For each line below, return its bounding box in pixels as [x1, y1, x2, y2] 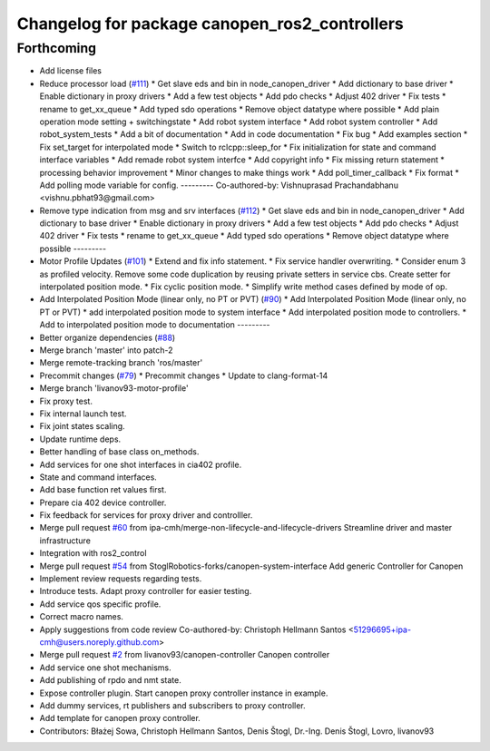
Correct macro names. [39, 611, 124, 622]
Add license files [39, 65, 102, 76]
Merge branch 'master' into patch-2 [39, 345, 173, 356]
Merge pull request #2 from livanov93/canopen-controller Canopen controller [39, 649, 330, 660]
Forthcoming [16, 40, 97, 56]
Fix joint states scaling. [39, 421, 126, 432]
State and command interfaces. [39, 472, 158, 483]
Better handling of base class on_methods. [39, 446, 200, 457]
